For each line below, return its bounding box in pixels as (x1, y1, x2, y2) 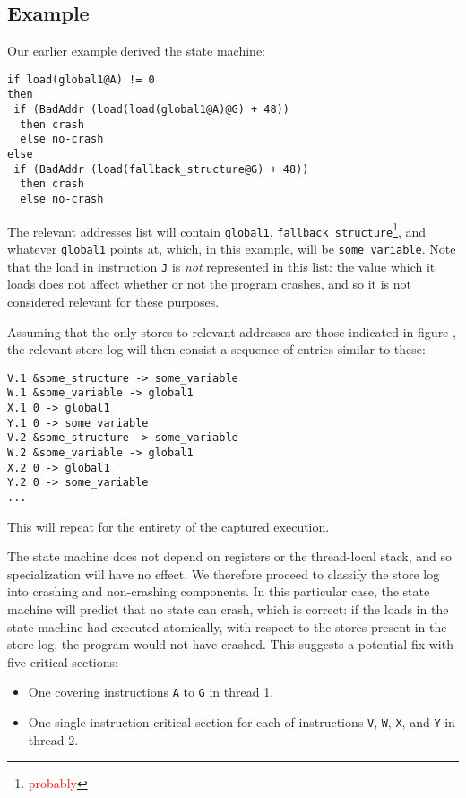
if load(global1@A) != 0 (7, 73, 155, 86)
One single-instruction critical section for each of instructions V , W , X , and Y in (28, 713, 455, 732)
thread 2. (28, 730, 79, 749)
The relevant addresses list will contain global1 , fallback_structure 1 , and (7, 219, 427, 240)
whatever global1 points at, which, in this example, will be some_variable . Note (7, 239, 456, 258)
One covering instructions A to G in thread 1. (28, 682, 274, 701)
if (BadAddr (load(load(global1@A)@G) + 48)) (13, 103, 289, 117)
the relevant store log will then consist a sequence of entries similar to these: (7, 340, 426, 359)
